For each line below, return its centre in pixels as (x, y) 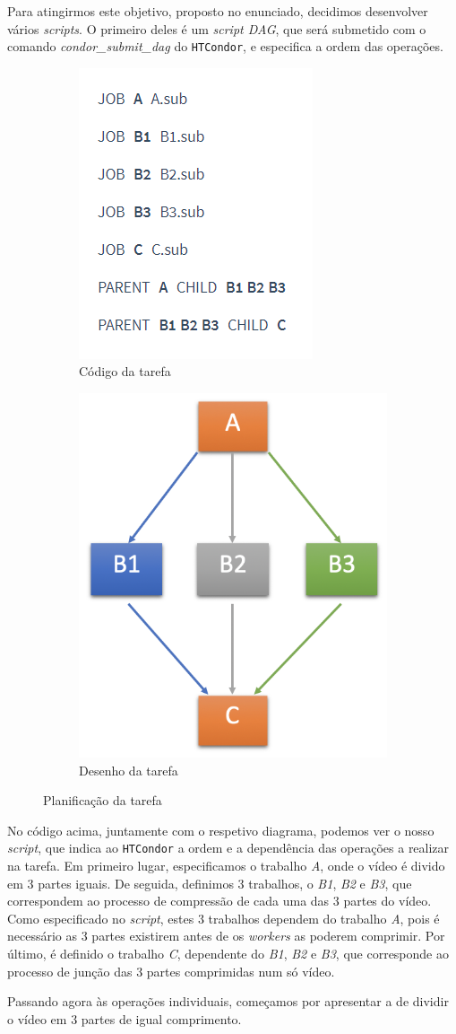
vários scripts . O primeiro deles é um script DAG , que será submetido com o (217, 28)
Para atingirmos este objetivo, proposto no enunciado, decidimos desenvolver (218, 11)
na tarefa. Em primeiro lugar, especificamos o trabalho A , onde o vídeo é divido (226, 866)
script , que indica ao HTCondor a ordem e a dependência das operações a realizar (228, 848)
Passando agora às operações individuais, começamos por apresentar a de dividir (228, 1001)
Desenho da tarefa (129, 770)
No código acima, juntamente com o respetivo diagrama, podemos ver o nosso (221, 830)
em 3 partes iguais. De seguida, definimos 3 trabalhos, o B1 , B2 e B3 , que (210, 883)
